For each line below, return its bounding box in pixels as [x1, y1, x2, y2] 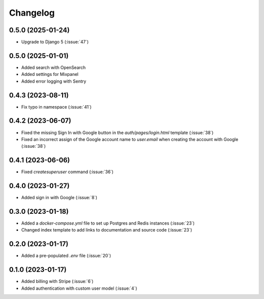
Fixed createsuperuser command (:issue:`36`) [21, 169, 114, 175]
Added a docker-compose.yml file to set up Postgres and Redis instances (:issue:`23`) [21, 220, 195, 226]
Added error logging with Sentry [21, 78, 87, 84]
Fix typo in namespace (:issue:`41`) [21, 104, 92, 110]
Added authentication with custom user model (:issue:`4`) [21, 285, 137, 291]
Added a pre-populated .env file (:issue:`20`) [21, 253, 111, 259]
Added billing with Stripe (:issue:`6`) [21, 278, 94, 284]
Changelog [9, 7, 55, 18]
